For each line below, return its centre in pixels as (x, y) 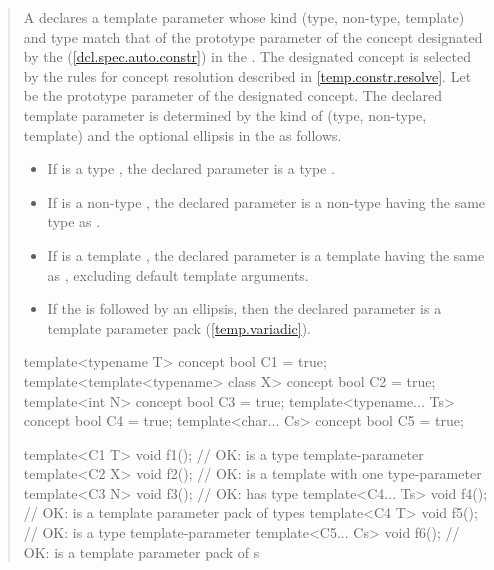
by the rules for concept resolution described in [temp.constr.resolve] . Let (247, 75)
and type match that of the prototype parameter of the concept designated (253, 36)
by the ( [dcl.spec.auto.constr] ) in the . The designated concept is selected (247, 56)
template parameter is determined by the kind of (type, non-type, (225, 114)
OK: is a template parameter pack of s (141, 551)
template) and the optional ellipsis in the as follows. (182, 134)
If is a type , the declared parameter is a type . (191, 168)
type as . (74, 221)
